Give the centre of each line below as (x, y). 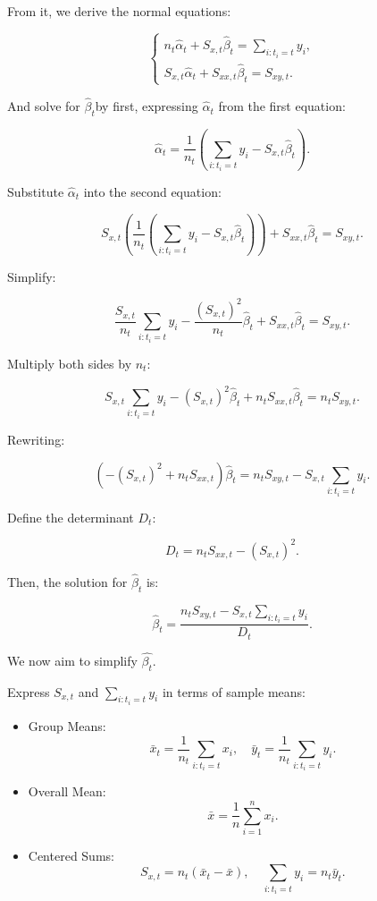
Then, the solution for (67, 581)
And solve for (44, 106)
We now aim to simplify (72, 660)
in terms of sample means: (234, 691)
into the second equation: (152, 191)
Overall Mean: (67, 791)
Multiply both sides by (70, 364)
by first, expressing (147, 106)
